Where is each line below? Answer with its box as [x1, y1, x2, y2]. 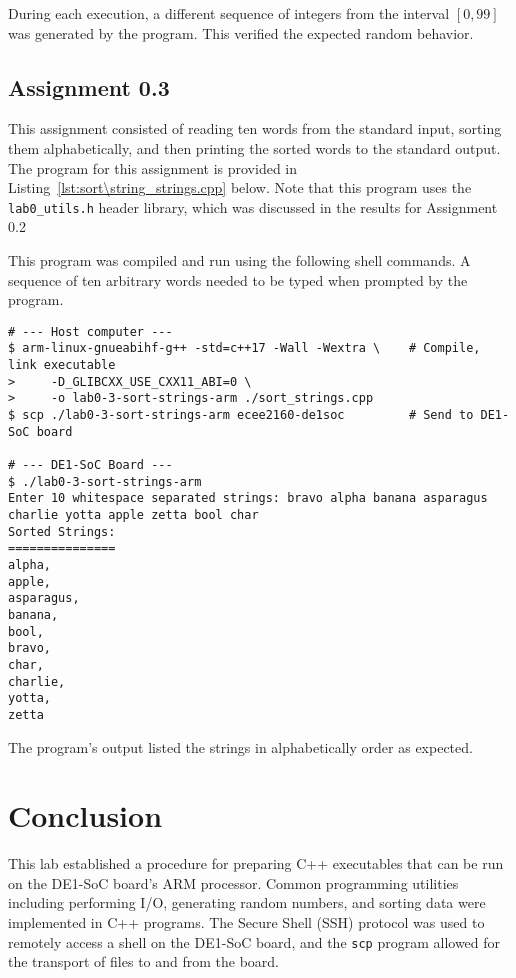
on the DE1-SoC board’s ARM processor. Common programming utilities [8, 872, 459, 893]
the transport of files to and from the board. [8, 951, 280, 972]
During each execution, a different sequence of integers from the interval [8, 3, 450, 23]
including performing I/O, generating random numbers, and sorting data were [8, 892, 486, 913]
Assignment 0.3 [8, 71, 170, 102]
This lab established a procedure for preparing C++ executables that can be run [8, 853, 504, 874]
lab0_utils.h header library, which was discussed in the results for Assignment [8, 196, 498, 217]
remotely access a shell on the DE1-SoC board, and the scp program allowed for [8, 931, 501, 952]
